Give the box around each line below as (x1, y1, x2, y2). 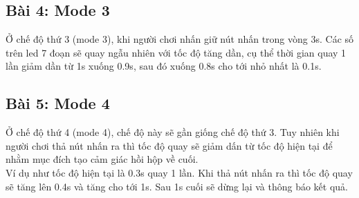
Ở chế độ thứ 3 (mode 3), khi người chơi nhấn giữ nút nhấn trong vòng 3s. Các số (6, 32, 354, 46)
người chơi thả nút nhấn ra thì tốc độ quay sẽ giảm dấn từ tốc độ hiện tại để (6, 138, 333, 152)
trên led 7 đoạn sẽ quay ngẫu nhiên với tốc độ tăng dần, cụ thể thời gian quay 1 (6, 45, 347, 59)
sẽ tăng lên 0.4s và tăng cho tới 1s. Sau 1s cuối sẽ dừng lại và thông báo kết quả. (6, 179, 349, 193)
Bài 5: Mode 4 (6, 92, 110, 114)
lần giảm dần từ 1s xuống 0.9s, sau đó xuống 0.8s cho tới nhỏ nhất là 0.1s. (6, 59, 322, 73)
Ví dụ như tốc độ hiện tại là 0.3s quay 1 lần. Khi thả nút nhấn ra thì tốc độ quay (6, 165, 353, 179)
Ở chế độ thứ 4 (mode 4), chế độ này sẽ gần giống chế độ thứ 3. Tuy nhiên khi (6, 125, 340, 139)
